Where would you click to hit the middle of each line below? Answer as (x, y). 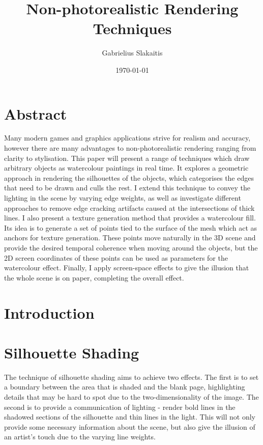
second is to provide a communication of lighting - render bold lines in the (120, 407)
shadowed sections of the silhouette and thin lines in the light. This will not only (130, 417)
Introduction (49, 312)
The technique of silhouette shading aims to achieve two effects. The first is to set (131, 377)
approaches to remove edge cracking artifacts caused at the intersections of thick (129, 207)
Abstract (36, 113)
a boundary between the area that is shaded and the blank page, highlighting (125, 387)
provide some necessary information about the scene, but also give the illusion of (130, 426)
